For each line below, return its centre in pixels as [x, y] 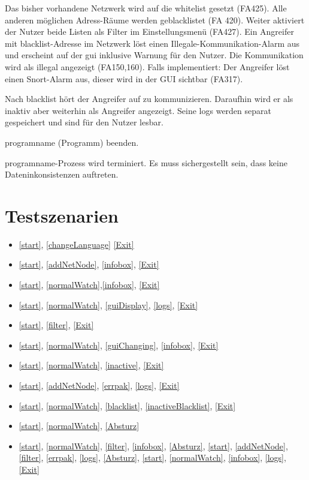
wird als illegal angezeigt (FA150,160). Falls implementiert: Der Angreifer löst [147, 66]
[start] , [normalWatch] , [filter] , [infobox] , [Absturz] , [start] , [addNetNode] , [153, 445]
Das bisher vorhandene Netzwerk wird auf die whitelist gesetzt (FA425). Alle [146, 8]
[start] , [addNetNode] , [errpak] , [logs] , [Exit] [99, 385]
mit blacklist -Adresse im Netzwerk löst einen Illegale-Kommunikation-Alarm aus [152, 43]
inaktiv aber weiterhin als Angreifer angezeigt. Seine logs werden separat [138, 110]
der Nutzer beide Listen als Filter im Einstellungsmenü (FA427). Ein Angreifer [149, 31]
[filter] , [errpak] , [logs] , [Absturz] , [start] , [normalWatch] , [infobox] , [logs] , [152, 457]
